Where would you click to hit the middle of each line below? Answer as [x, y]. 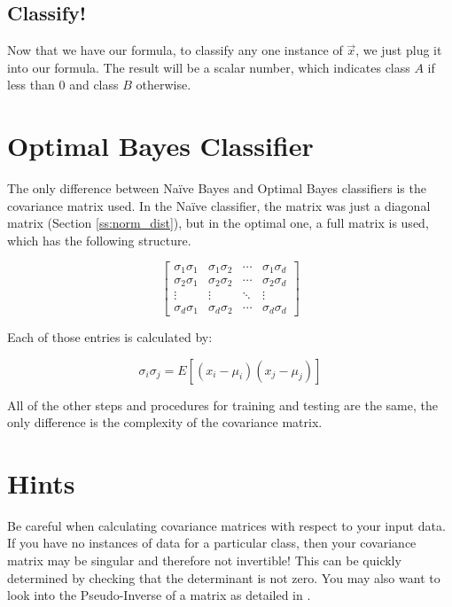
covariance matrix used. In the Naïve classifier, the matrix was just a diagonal [219, 205]
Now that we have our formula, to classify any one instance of [175, 50]
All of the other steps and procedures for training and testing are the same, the [222, 405]
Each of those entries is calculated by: [110, 336]
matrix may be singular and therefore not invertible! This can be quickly [204, 560]
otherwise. [164, 85]
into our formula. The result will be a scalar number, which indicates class [209, 67]
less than [31, 85]
